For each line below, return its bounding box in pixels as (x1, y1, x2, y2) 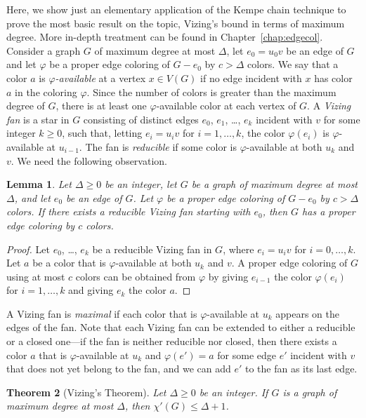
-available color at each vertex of (156, 98, 296, 113)
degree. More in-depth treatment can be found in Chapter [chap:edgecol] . (6, 29, 323, 44)
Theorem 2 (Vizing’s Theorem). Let (6, 384, 166, 399)
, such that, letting (62, 126, 143, 140)
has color (314, 70, 353, 85)
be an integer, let (105, 177, 177, 191)
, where (223, 241, 254, 256)
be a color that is (32, 255, 106, 270)
